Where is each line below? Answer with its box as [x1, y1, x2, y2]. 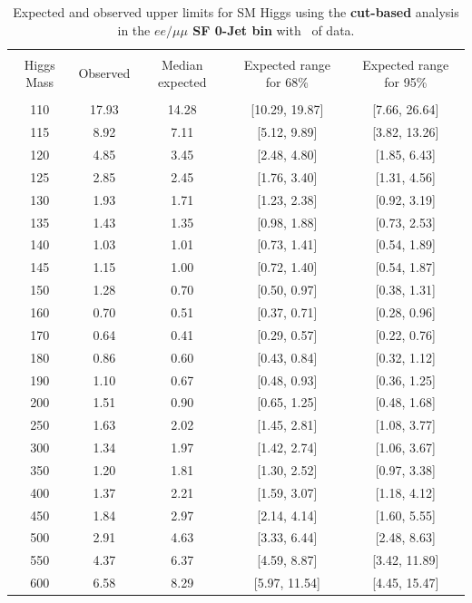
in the [117, 20, 151, 39]
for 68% [265, 73, 309, 92]
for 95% [384, 73, 428, 92]
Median [161, 54, 203, 73]
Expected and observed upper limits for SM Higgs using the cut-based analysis [13, 3, 459, 21]
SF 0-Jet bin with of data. [192, 20, 355, 39]
